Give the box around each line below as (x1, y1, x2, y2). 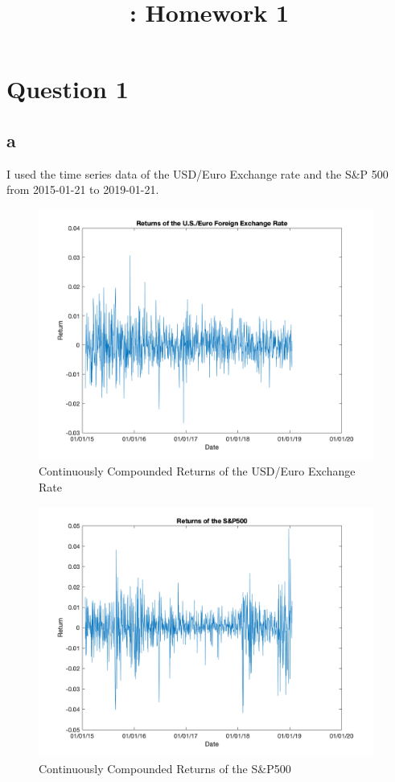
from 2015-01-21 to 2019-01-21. (6, 181, 159, 198)
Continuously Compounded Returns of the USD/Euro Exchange (39, 463, 356, 479)
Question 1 (6, 72, 129, 105)
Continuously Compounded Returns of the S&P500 (39, 759, 291, 776)
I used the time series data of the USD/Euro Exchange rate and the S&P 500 (6, 165, 389, 182)
